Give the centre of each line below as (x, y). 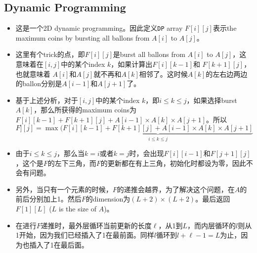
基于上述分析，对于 (47, 100)
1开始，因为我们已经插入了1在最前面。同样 (85, 235)
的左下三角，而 (72, 163)
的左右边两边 (227, 74)
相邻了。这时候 (163, 74)
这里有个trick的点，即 (50, 54)
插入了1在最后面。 (59, 244)
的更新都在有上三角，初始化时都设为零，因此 (173, 163)
